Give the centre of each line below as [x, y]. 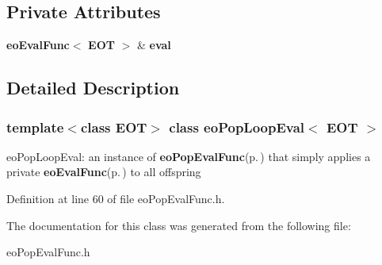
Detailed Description [93, 88]
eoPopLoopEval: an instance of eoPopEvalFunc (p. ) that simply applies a [189, 156]
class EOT [114, 127]
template [35, 127]
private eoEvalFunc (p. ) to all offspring [104, 172]
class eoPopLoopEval [237, 127]
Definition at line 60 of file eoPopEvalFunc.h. [116, 198]
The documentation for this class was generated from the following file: [179, 225]
